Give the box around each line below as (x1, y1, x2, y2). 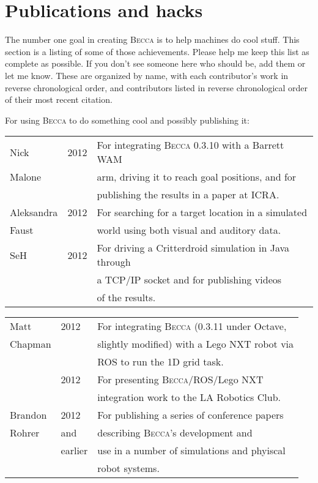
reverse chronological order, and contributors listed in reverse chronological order (5, 81, 308, 94)
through (97, 255, 131, 269)
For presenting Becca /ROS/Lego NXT (97, 372, 264, 387)
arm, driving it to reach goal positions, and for (97, 170, 297, 184)
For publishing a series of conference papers (97, 408, 284, 422)
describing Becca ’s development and (97, 425, 253, 440)
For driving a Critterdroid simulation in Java (97, 241, 289, 255)
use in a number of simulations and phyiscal (97, 443, 286, 458)
